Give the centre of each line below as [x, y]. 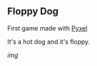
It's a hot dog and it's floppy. [48, 42]
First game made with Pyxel [47, 28]
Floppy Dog [33, 11]
